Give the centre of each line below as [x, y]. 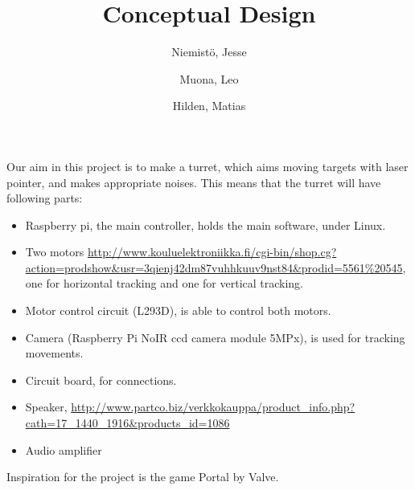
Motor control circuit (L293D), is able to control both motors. [178, 310]
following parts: [45, 198]
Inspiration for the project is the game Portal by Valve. [143, 477]
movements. [54, 353]
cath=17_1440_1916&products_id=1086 [127, 423]
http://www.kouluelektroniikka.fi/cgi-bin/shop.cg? [212, 252]
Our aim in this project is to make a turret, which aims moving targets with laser [207, 166]
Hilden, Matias [209, 106]
